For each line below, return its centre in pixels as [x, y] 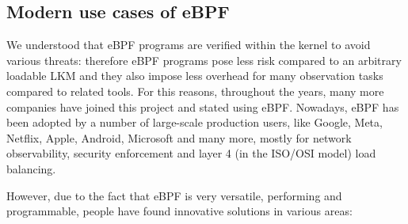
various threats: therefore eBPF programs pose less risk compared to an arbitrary [204, 60]
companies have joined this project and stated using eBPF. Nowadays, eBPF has [203, 106]
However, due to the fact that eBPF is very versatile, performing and [174, 195]
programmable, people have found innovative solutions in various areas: [179, 211]
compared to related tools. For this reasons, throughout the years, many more [195, 91]
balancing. [31, 168]
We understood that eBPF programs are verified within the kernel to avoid [189, 45]
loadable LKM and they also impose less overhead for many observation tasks [195, 76]
